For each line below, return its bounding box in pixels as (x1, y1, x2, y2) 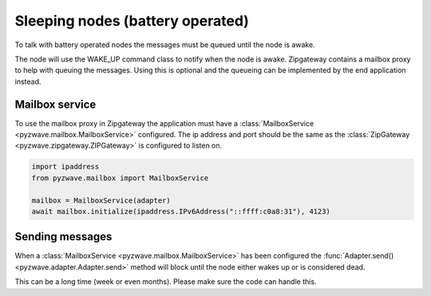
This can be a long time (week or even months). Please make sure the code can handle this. (14, 277, 317, 286)
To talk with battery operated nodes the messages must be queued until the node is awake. (14, 40, 315, 49)
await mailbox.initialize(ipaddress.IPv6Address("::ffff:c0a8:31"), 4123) (31, 207, 331, 215)
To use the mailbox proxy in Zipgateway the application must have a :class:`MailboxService (14, 118, 314, 128)
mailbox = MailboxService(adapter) (31, 195, 171, 205)
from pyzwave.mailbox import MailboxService (31, 173, 209, 183)
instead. (14, 77, 42, 86)
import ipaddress (31, 162, 100, 172)
